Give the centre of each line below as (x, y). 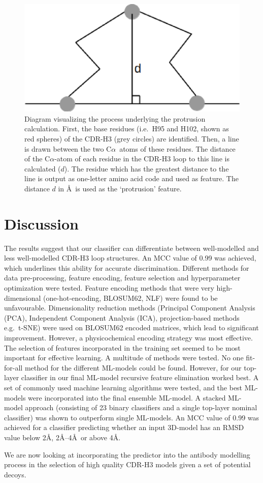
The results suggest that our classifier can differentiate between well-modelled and (131, 248)
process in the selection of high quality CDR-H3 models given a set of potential (127, 464)
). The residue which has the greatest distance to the (146, 168)
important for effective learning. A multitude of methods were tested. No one (124, 358)
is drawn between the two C (68, 148)
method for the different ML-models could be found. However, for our (133, 367)
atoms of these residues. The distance (177, 148)
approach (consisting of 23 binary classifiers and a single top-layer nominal (141, 407)
